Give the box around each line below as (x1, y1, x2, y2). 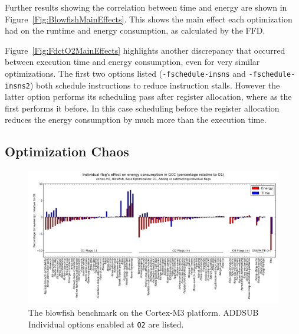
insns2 (5, 81, 30, 90)
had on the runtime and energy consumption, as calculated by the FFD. (5, 24, 265, 37)
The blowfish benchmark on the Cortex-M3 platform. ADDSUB (28, 306, 259, 318)
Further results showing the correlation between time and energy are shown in (5, 1, 287, 13)
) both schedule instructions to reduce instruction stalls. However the (29, 78, 280, 91)
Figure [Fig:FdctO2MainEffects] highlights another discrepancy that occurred (5, 44, 285, 56)
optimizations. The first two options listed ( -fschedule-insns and (5, 67, 246, 79)
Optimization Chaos (5, 142, 129, 161)
